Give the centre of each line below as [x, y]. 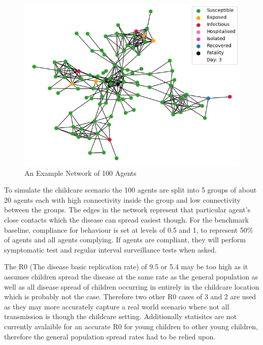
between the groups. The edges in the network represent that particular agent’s [127, 210]
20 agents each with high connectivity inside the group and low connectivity [122, 199]
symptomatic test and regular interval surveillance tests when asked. [110, 249]
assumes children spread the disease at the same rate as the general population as [131, 276]
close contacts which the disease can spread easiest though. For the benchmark [126, 219]
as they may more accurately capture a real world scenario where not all [117, 306]
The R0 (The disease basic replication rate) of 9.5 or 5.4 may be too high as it [126, 266]
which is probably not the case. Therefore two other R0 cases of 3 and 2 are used [130, 296]
